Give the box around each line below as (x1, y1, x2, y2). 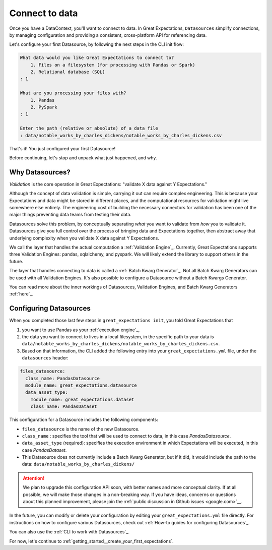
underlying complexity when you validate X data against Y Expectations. (9, 235, 160, 241)
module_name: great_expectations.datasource (25, 382, 137, 388)
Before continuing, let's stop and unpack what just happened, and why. (9, 154, 157, 161)
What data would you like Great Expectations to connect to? (20, 55, 174, 60)
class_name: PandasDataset (30, 404, 98, 409)
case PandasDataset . (22, 447, 67, 453)
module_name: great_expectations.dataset (30, 396, 134, 402)
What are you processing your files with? (20, 90, 126, 96)
